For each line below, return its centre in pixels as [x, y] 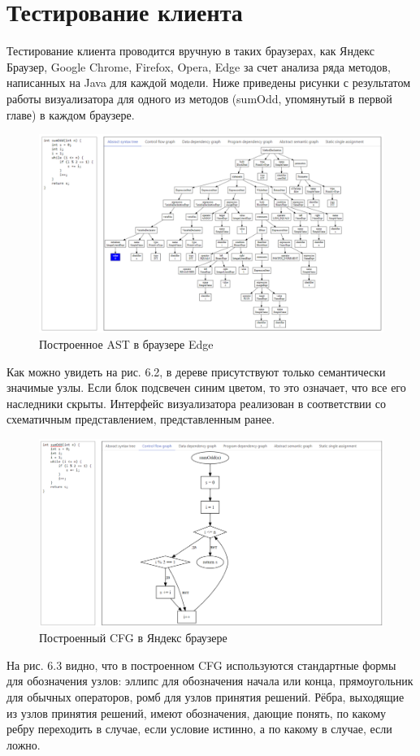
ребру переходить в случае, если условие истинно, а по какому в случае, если [199, 729]
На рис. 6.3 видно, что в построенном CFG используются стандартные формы [201, 665]
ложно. [24, 744]
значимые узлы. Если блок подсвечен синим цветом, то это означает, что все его [206, 387]
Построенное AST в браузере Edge [126, 343]
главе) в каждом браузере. [71, 114]
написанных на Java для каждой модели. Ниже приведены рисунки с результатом [209, 83]
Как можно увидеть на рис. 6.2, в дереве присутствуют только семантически [196, 371]
